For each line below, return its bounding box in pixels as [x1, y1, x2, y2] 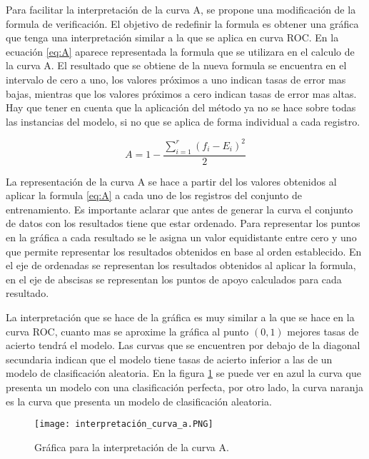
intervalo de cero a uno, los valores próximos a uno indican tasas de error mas [6, 71, 346, 86]
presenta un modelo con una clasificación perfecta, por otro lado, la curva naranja [6, 379, 363, 394]
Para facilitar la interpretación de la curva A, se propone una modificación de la [6, 2, 356, 16]
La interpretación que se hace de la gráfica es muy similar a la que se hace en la [6, 310, 355, 325]
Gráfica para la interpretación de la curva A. [34, 439, 229, 454]
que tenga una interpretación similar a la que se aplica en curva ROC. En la [6, 30, 339, 45]
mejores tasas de [287, 323, 359, 338]
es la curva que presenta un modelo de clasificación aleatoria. [6, 393, 272, 408]
